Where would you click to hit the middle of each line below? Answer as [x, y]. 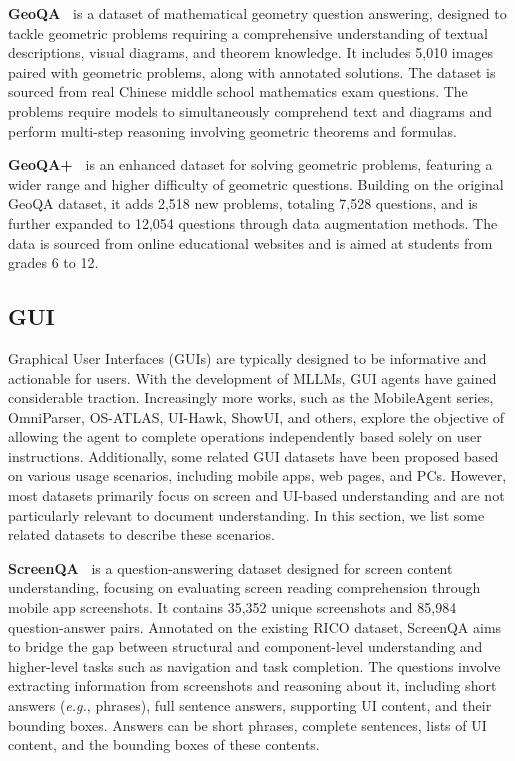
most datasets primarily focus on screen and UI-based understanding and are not [256, 495]
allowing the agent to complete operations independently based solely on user [245, 436]
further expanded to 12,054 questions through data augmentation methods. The [253, 222]
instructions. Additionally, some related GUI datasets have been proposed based [253, 455]
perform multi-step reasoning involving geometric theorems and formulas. [232, 130]
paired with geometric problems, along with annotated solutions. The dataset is [252, 71]
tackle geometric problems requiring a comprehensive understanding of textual [248, 32]
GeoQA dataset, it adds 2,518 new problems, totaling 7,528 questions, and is [243, 203]
